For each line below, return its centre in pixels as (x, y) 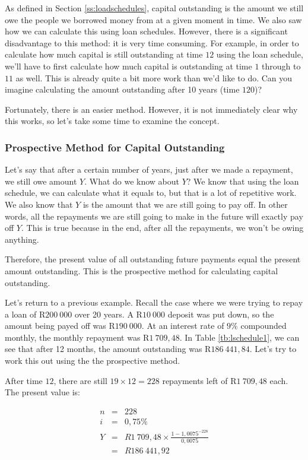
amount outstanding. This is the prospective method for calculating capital (142, 270)
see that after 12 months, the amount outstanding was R (108, 349)
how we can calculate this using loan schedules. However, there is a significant (146, 31)
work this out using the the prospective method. (93, 361)
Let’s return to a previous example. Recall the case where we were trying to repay (154, 302)
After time (24, 380)
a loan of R (25, 314)
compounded (263, 326)
